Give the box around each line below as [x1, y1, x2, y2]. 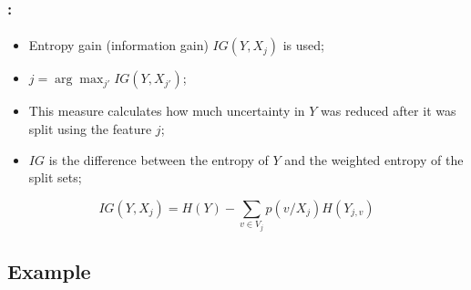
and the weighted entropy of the [284, 150, 464, 169]
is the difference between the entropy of [48, 150, 269, 169]
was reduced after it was [321, 101, 456, 120]
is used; [282, 36, 324, 55]
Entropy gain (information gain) [28, 36, 209, 55]
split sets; [28, 168, 82, 187]
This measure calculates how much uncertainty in [28, 101, 305, 120]
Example [7, 257, 91, 285]
